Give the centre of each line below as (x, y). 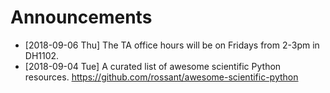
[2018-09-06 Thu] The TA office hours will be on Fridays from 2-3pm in (172, 45)
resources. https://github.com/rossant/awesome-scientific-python (161, 77)
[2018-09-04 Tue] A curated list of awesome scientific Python (153, 66)
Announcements (81, 17)
